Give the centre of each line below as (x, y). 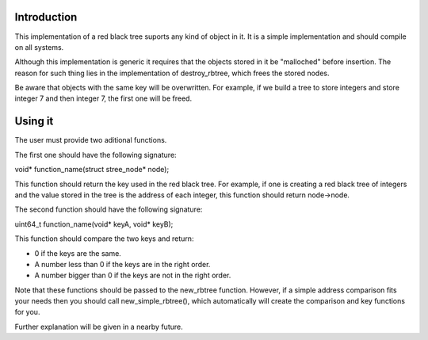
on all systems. (39, 47)
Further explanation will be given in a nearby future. (99, 327)
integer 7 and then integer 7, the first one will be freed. (103, 98)
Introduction (46, 17)
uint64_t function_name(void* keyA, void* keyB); (94, 224)
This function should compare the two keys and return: (104, 239)
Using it (34, 122)
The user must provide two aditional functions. (91, 140)
